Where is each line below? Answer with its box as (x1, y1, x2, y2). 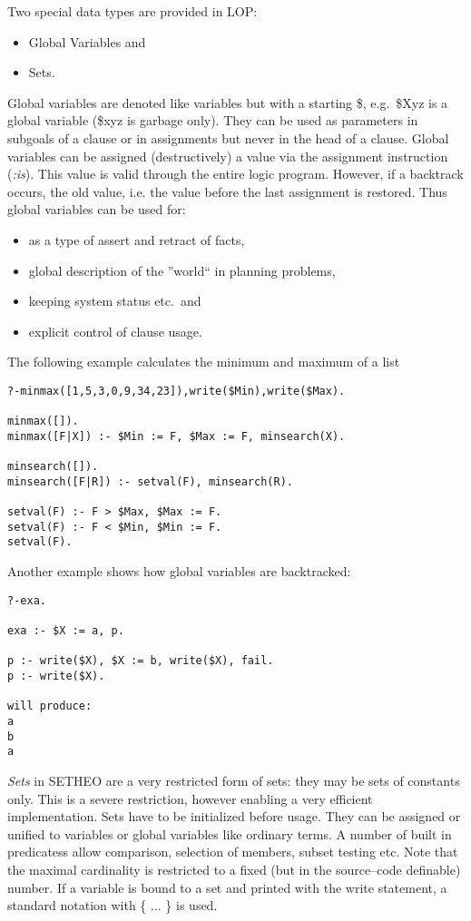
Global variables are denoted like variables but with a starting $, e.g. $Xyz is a (7, 93, 448, 112)
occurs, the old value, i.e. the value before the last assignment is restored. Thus (7, 181, 447, 201)
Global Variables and (28, 32, 146, 51)
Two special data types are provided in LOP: (7, 2, 258, 20)
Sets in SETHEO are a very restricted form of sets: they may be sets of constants (7, 770, 460, 789)
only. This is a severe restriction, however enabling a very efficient (7, 789, 373, 808)
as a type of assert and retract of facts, (28, 230, 245, 249)
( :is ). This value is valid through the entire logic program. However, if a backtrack (7, 164, 464, 183)
